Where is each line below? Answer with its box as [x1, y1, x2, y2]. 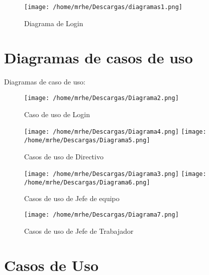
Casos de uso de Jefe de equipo [24, 193, 120, 204]
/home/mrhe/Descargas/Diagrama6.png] [24, 178, 150, 186]
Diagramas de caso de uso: [4, 76, 85, 87]
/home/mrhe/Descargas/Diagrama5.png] [24, 136, 150, 144]
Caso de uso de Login [24, 109, 90, 119]
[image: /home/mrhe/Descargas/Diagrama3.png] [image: [24, 170, 206, 178]
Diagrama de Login [24, 18, 83, 28]
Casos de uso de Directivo [24, 151, 103, 161]
